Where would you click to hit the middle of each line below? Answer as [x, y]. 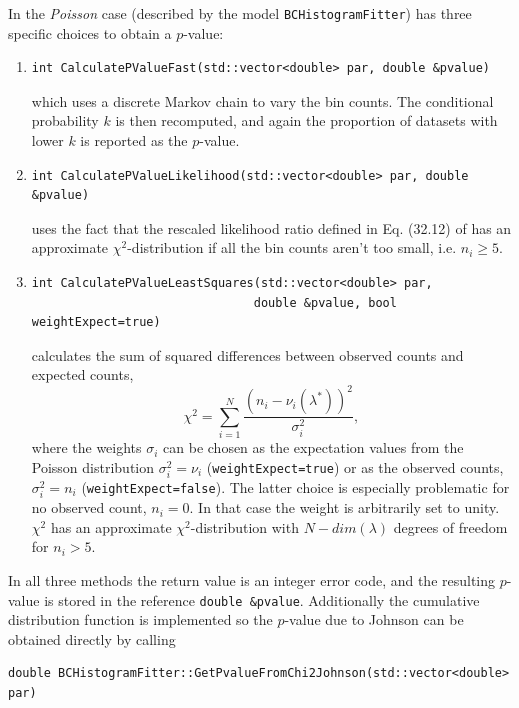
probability [65, 120]
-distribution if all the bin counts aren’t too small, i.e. [292, 247]
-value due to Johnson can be [374, 619]
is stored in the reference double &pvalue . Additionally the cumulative [262, 599]
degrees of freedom [450, 526]
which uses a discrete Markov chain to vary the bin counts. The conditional [262, 100]
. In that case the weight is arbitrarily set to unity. [344, 507]
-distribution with [244, 526]
